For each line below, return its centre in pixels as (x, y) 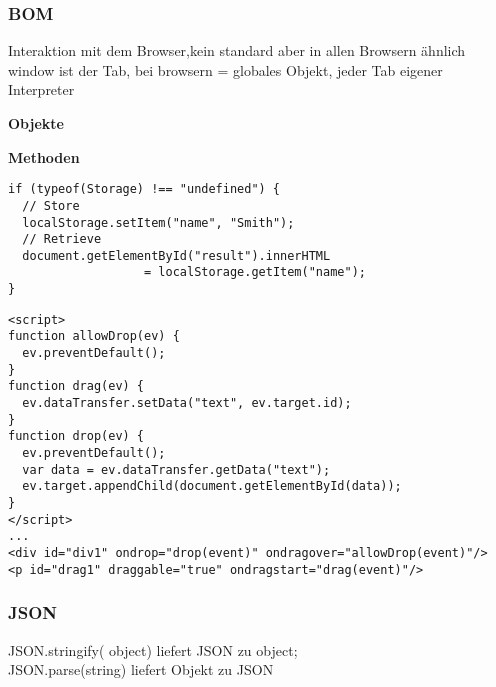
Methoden (44, 156)
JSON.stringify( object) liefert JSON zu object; (153, 649)
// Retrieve (62, 239)
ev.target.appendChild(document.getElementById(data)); (212, 486)
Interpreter (41, 89)
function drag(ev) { (76, 386)
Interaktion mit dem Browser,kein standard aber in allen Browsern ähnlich (237, 50)
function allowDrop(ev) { (94, 336)
